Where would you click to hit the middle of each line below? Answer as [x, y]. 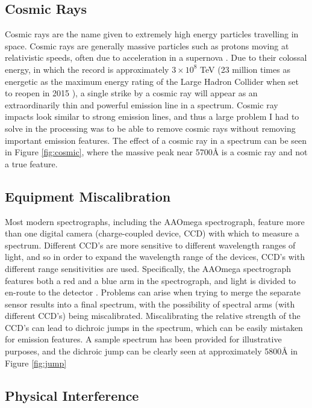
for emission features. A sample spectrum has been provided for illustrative [143, 339]
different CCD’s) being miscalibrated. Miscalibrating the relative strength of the [153, 316]
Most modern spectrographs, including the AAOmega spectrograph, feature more [155, 221]
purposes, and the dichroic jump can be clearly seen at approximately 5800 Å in [151, 351]
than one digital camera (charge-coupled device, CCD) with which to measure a [152, 233]
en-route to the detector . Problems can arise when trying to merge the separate [153, 292]
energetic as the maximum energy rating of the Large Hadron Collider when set [152, 81]
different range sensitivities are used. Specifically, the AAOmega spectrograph [148, 268]
